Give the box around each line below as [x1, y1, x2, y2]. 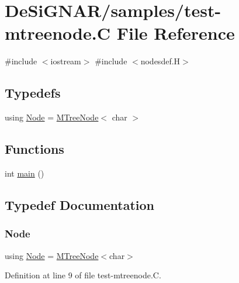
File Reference [116, 21, 235, 45]
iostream [50, 55, 81, 67]
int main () [5, 167, 44, 179]
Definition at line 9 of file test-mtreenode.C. [5, 269, 161, 281]
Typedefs [5, 84, 61, 102]
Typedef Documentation [5, 195, 154, 213]
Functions [5, 140, 64, 158]
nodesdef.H [140, 55, 181, 67]
